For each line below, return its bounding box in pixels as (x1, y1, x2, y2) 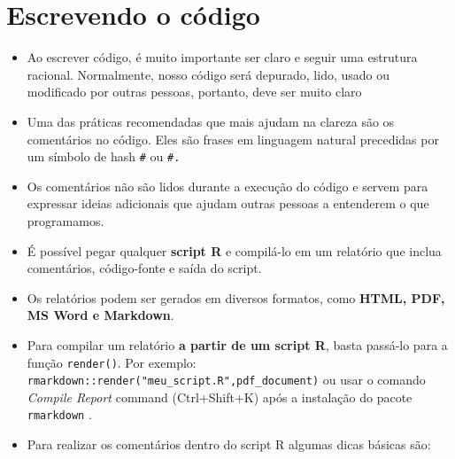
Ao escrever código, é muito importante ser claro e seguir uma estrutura (27, 48, 418, 66)
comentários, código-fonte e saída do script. (27, 259, 262, 277)
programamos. (27, 211, 104, 229)
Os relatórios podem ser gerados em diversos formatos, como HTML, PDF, (27, 288, 445, 307)
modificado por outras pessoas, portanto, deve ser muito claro (27, 82, 362, 101)
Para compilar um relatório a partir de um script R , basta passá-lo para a (27, 335, 448, 354)
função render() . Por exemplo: (27, 353, 197, 371)
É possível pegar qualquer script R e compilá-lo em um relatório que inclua (27, 241, 442, 260)
